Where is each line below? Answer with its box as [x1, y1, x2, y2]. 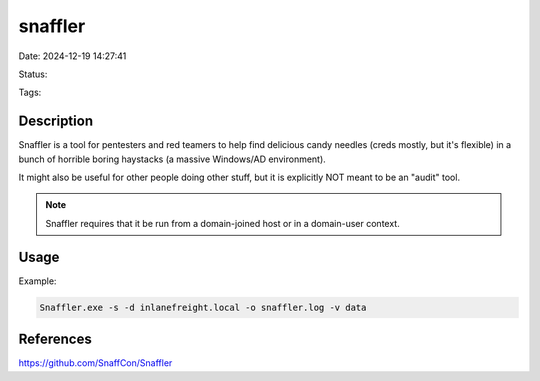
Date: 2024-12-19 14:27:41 [18, 50, 127, 62]
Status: [18, 68, 48, 80]
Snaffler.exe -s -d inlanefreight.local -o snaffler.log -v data [39, 301, 367, 313]
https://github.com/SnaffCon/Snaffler [18, 357, 173, 369]
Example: [18, 275, 57, 287]
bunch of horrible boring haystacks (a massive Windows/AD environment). [18, 153, 327, 165]
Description [18, 113, 94, 130]
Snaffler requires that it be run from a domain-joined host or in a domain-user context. [45, 217, 400, 229]
